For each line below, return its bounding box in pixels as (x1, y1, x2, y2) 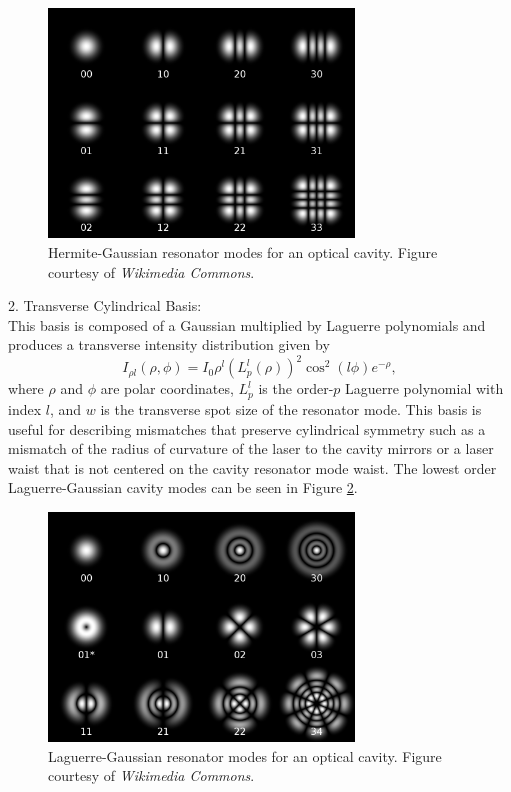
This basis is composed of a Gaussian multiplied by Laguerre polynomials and (8, 314, 486, 335)
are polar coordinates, (100, 378, 234, 399)
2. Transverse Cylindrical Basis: (8, 295, 202, 316)
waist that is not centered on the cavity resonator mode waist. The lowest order (8, 457, 497, 478)
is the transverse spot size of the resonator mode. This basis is (100, 398, 482, 419)
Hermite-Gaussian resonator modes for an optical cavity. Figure (48, 241, 438, 262)
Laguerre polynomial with (345, 378, 504, 399)
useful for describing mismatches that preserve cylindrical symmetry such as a (8, 418, 486, 439)
